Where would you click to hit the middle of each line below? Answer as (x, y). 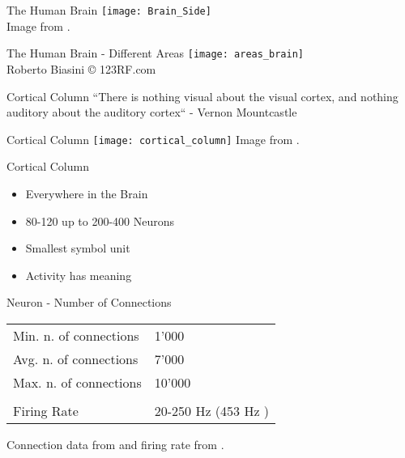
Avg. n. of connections (76, 358)
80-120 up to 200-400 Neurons (100, 221)
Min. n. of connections (76, 335)
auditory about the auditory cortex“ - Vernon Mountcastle (152, 112)
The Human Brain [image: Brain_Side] (109, 10)
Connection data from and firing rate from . (115, 444)
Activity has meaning (79, 275)
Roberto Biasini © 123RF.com (81, 68)
